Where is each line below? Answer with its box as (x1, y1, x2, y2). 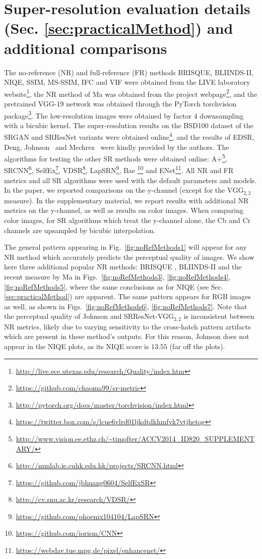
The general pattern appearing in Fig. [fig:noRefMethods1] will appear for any (4, 242, 247, 252)
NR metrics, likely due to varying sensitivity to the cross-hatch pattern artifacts (4, 321, 251, 331)
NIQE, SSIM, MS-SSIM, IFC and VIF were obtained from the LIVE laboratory (4, 77, 250, 87)
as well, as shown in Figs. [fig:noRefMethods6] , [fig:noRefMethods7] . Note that (4, 301, 247, 311)
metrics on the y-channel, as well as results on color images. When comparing (4, 205, 244, 215)
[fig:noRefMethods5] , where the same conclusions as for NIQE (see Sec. (4, 281, 223, 292)
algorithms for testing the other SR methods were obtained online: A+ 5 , (4, 152, 227, 163)
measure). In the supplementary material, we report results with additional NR (4, 195, 249, 205)
